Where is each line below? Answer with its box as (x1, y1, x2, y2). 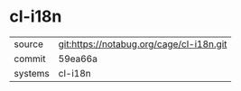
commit (14, 52, 46, 65)
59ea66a (58, 52, 97, 65)
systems (14, 67, 50, 79)
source (14, 38, 43, 50)
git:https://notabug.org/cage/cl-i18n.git (58, 38, 227, 50)
